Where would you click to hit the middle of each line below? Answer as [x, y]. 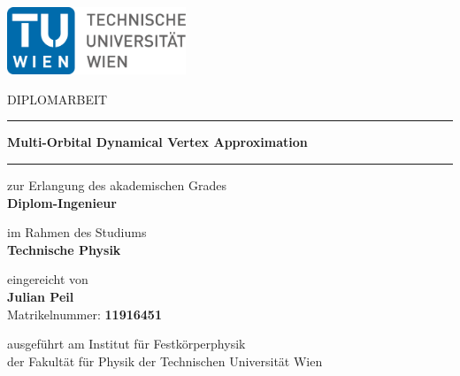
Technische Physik [64, 249]
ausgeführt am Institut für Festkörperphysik [126, 344]
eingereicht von [48, 279]
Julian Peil [41, 296]
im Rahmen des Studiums [77, 232]
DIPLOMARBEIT [57, 99]
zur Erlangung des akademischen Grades [117, 184]
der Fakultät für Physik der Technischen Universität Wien [165, 361]
